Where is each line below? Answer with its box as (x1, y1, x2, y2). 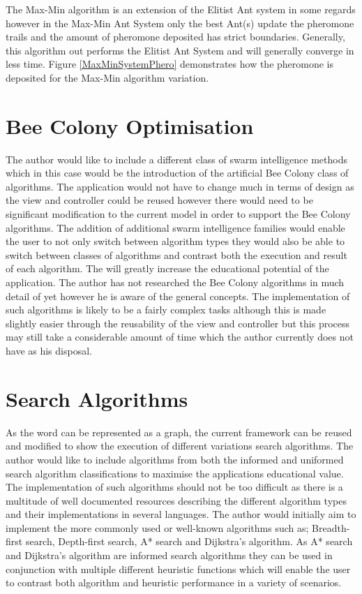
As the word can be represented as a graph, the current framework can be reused (6, 424, 352, 439)
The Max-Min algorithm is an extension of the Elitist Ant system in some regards (6, 2, 356, 16)
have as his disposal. (6, 343, 92, 357)
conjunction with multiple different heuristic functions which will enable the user (6, 561, 351, 576)
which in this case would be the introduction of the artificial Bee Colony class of (6, 165, 349, 180)
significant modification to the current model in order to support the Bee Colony (6, 207, 351, 221)
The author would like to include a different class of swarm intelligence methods (6, 151, 347, 166)
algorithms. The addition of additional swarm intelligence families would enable (6, 220, 345, 235)
